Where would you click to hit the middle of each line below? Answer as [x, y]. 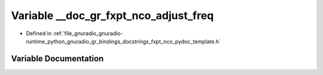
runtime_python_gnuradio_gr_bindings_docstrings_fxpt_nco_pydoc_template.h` [123, 41]
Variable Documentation [57, 59]
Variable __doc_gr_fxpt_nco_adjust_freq [112, 15]
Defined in [39, 33]
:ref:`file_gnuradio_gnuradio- [88, 33]
